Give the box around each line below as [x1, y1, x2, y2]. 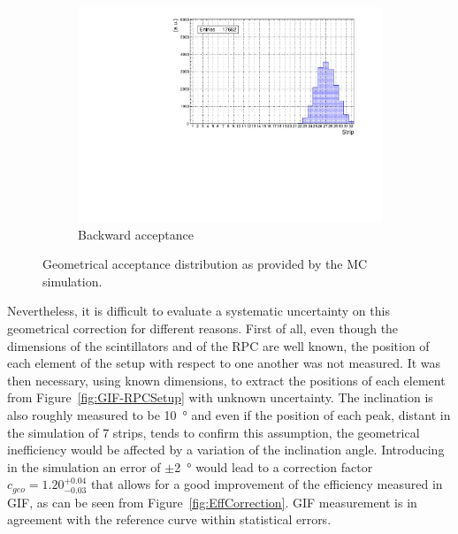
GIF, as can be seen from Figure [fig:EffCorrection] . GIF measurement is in [7, 492, 417, 511]
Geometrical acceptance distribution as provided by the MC [42, 255, 368, 273]
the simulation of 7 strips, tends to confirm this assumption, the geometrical [7, 423, 420, 441]
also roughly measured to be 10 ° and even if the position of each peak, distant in [7, 406, 451, 424]
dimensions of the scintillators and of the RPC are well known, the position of [7, 336, 430, 355]
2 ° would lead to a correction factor [174, 457, 373, 476]
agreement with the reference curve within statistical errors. [7, 510, 332, 529]
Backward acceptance [78, 225, 194, 243]
